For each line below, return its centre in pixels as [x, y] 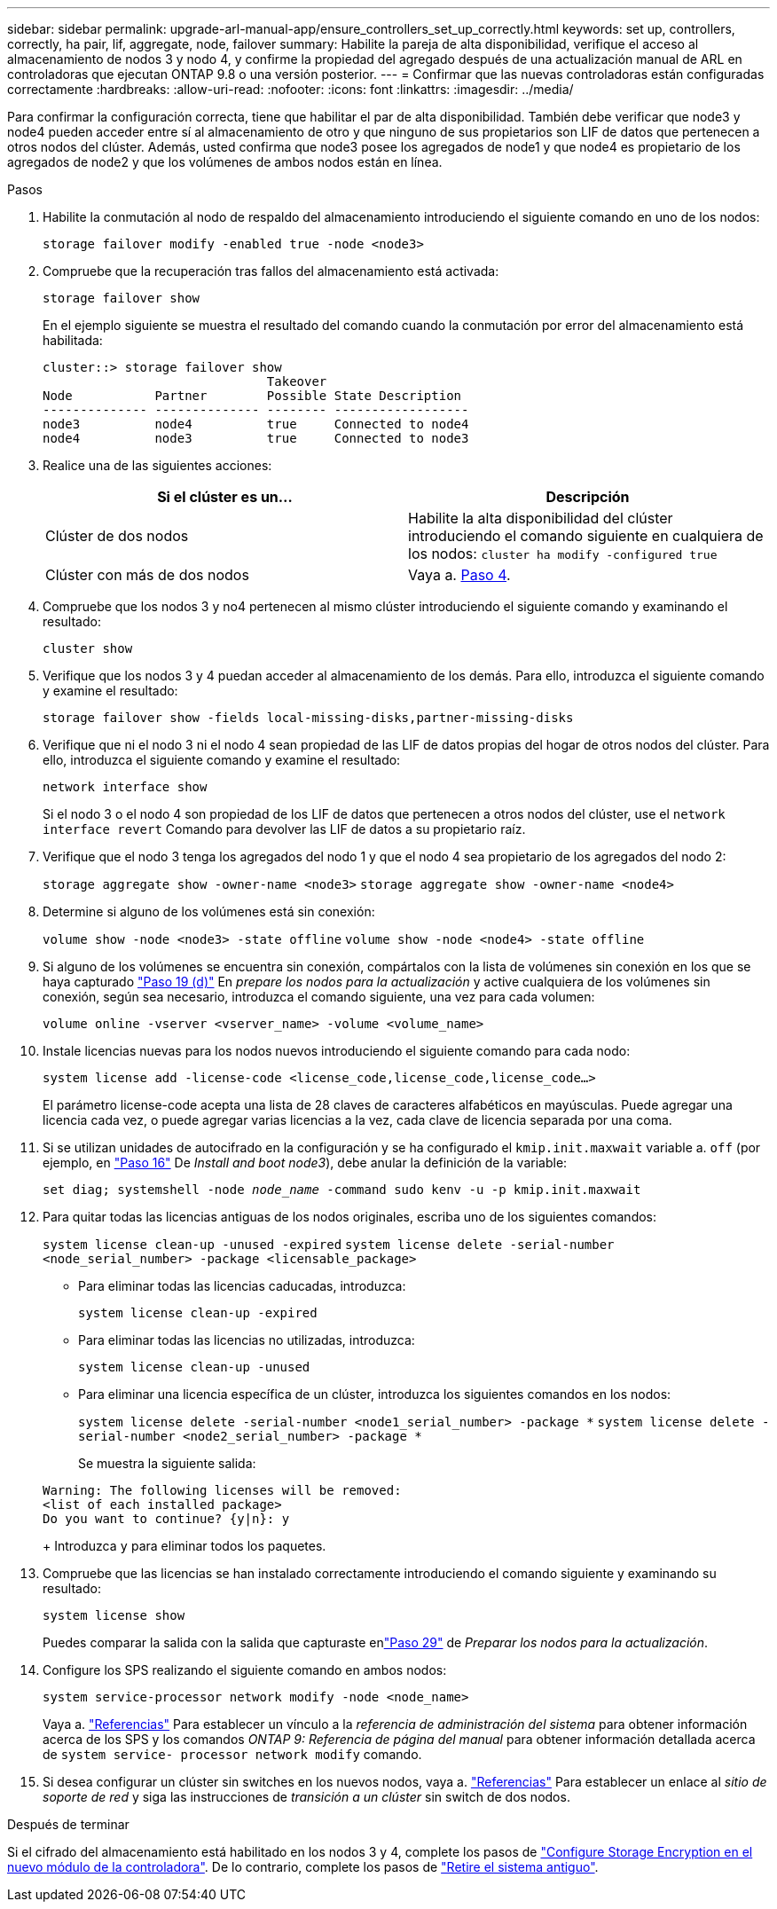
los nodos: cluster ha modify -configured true [563, 554]
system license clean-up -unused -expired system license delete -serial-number [329, 1245]
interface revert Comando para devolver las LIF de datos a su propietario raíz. [284, 829]
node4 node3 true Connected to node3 [256, 438]
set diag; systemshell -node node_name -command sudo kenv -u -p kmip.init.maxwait [342, 1190]
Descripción [588, 497]
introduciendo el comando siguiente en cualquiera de [586, 536]
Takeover [297, 381]
